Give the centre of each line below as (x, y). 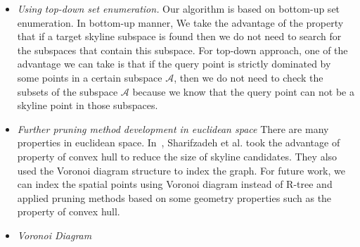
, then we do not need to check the (249, 77)
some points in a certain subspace (90, 77)
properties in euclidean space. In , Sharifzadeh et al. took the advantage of (179, 142)
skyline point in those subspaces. (88, 105)
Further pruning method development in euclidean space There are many (173, 128)
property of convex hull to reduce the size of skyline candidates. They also (177, 156)
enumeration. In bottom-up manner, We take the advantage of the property (180, 22)
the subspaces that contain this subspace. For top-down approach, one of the (182, 50)
